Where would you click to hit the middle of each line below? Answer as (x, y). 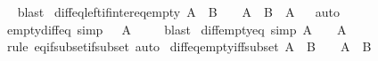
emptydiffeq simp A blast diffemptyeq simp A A (177, 29)
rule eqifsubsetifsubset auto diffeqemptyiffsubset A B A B (189, 46)
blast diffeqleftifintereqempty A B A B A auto (179, 11)
